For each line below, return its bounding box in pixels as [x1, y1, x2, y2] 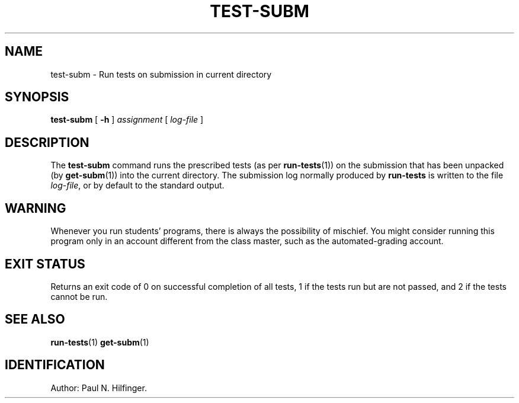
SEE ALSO [5, 312, 65, 327]
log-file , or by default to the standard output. [50, 180, 225, 191]
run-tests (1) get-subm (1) [50, 337, 149, 347]
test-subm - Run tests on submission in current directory [50, 69, 272, 79]
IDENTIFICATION [5, 357, 105, 373]
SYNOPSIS [5, 89, 69, 105]
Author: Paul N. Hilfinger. [50, 382, 147, 393]
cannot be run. [50, 291, 108, 302]
